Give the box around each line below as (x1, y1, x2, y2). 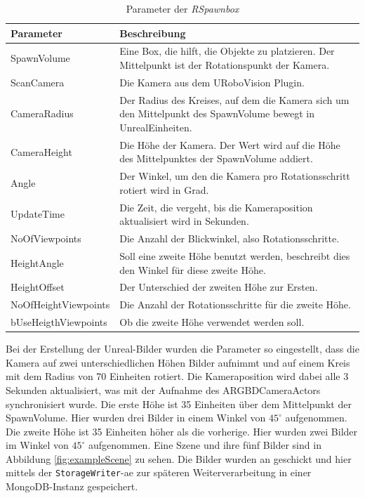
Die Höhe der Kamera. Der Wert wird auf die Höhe (119, 137, 340, 152)
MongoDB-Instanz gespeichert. (6, 479, 138, 494)
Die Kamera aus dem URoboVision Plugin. (119, 74, 305, 89)
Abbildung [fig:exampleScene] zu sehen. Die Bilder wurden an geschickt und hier (6, 451, 352, 466)
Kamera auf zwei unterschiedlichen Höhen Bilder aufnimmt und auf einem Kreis (6, 355, 350, 369)
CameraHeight (11, 144, 72, 159)
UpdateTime (11, 207, 65, 221)
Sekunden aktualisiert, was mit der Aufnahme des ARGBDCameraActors (6, 382, 321, 397)
